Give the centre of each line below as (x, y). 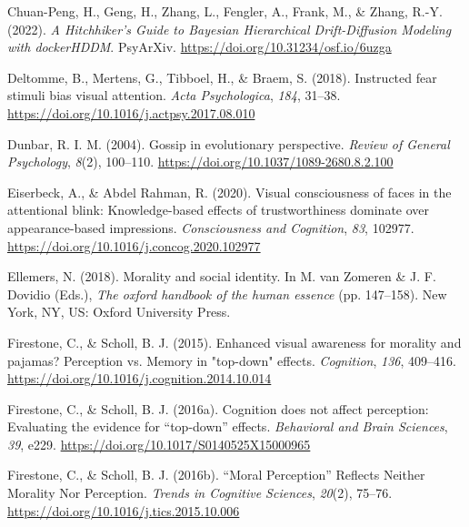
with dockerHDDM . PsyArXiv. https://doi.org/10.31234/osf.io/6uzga (200, 47)
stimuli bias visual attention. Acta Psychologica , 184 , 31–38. (174, 95)
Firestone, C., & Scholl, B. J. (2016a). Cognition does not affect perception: (218, 408)
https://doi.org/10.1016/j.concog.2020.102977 (134, 245)
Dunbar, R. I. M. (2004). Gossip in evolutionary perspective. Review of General (229, 143)
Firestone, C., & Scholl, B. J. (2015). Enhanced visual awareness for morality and (234, 342)
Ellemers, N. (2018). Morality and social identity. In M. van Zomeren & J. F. (222, 276)
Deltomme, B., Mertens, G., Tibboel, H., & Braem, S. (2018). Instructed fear (222, 77)
